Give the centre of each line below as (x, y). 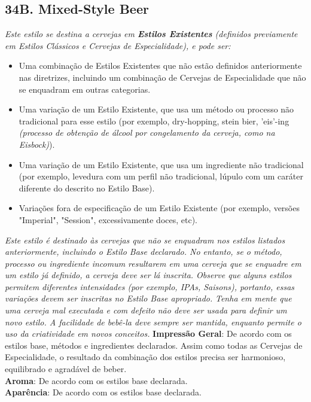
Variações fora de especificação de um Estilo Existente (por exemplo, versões (159, 208)
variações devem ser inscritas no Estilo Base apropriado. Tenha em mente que (148, 298)
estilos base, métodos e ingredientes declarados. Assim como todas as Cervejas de (154, 345)
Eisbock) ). (37, 144)
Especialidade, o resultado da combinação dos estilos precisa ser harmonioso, (145, 357)
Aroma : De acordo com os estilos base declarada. (96, 380)
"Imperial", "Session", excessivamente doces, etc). (108, 219)
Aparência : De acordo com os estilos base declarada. (103, 392)
